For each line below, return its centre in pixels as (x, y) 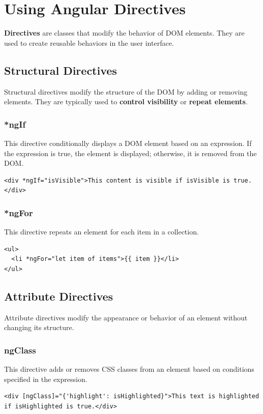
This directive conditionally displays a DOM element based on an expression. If (128, 143)
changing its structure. (39, 327)
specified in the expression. (46, 379)
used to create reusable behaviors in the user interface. (89, 42)
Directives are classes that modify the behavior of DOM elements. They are (124, 33)
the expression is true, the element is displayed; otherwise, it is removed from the (130, 153)
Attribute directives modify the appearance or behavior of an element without (126, 317)
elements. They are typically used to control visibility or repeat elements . (126, 101)
